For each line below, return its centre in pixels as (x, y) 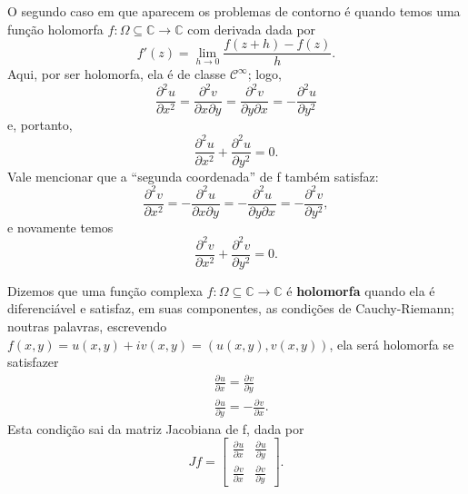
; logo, (265, 74)
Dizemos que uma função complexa (105, 290)
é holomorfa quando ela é (361, 290)
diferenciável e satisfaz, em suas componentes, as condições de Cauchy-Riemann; (231, 308)
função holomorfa (55, 29)
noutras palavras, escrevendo (87, 326)
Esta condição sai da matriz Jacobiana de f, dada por (156, 428)
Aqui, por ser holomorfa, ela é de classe (117, 74)
